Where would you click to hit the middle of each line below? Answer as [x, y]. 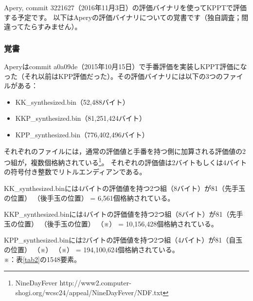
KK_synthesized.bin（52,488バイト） [72, 102]
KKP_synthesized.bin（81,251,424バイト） [81, 118]
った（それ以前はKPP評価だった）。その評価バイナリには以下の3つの [113, 76]
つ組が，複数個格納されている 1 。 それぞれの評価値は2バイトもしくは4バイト [126, 161]
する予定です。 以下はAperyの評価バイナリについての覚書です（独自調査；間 [126, 17]
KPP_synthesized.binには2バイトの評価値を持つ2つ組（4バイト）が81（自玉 [123, 240]
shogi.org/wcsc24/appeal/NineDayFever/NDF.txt [89, 292]
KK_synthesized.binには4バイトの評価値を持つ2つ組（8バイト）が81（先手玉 [125, 188]
